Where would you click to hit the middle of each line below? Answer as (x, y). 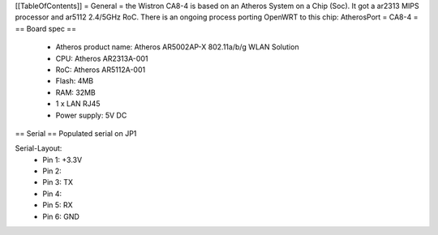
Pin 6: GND (61, 216)
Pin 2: (52, 171)
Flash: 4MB (75, 81)
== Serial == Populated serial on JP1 (76, 133)
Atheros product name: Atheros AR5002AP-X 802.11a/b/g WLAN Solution (177, 47)
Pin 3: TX (58, 182)
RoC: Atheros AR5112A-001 (101, 70)
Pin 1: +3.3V (62, 160)
